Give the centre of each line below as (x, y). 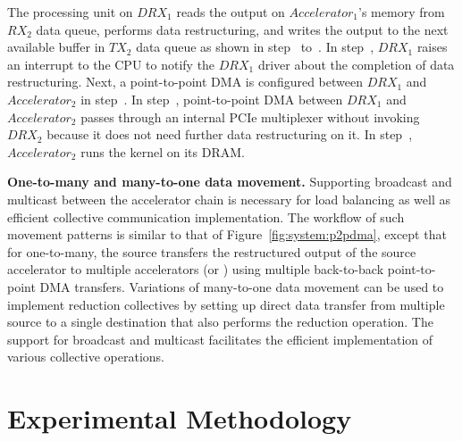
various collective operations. (86, 357)
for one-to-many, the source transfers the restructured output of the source (212, 251)
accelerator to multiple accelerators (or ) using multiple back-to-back (196, 269)
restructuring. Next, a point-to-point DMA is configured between (185, 82)
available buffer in (56, 47)
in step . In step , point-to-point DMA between (212, 99)
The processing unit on (70, 12)
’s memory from (402, 12)
